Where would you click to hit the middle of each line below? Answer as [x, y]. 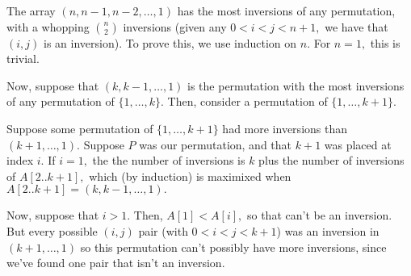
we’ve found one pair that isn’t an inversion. [116, 263]
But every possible [52, 230]
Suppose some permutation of [80, 128]
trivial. [23, 59]
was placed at [358, 144]
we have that [356, 26]
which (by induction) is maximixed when [190, 176]
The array [31, 10]
